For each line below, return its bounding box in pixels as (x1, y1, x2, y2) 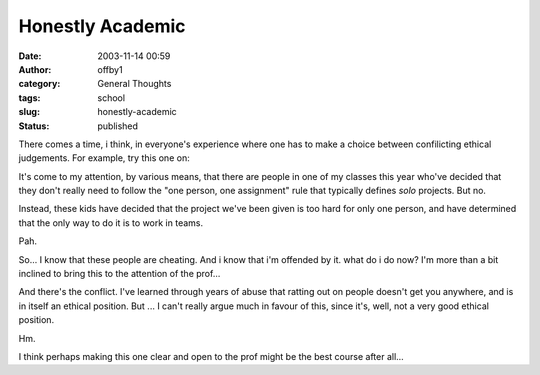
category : (18, 78, 61, 90)
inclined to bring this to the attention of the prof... (18, 268, 221, 280)
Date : (18, 50, 42, 62)
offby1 (97, 63, 124, 75)
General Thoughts (97, 78, 172, 90)
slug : (18, 106, 40, 118)
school (97, 91, 125, 104)
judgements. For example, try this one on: (18, 152, 190, 164)
